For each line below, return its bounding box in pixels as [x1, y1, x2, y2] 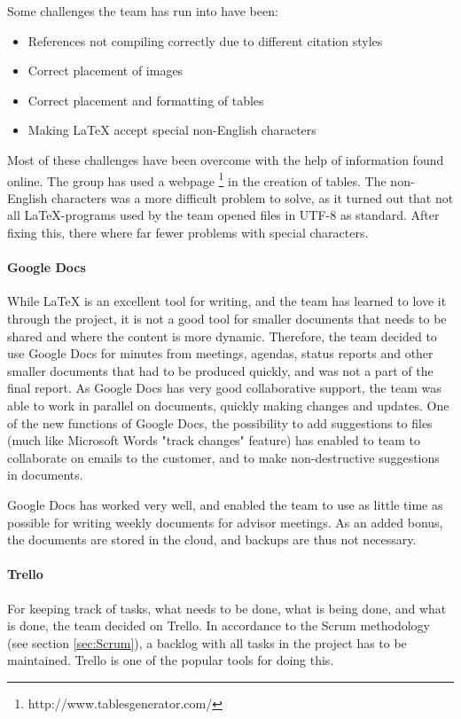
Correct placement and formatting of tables [27, 90, 264, 109]
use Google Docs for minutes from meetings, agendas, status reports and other [7, 344, 434, 363]
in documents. [7, 465, 83, 484]
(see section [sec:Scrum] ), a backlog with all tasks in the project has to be [7, 633, 407, 652]
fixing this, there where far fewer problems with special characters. [7, 223, 369, 241]
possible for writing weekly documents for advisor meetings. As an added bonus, [7, 512, 443, 531]
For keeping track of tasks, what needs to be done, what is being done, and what [7, 598, 447, 617]
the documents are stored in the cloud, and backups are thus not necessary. [7, 530, 417, 549]
